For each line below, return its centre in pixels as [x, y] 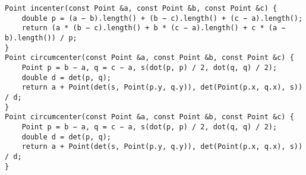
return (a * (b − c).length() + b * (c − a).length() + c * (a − [154, 28]
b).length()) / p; [41, 38]
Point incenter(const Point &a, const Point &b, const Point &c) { [141, 8]
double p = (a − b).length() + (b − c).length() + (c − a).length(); [162, 18]
